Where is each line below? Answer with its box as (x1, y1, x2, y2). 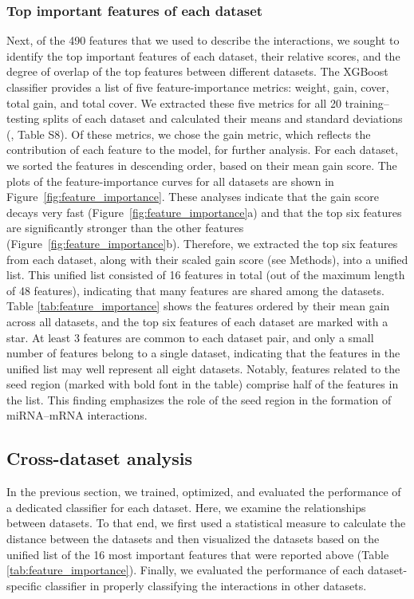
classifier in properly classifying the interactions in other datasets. (45, 577, 367, 593)
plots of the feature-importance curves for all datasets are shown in (6, 172, 334, 189)
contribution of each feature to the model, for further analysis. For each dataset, (6, 141, 399, 158)
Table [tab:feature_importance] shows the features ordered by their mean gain (6, 298, 390, 314)
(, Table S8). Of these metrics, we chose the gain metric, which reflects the (6, 125, 371, 142)
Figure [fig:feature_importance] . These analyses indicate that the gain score (6, 188, 379, 205)
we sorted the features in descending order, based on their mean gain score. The (6, 156, 397, 173)
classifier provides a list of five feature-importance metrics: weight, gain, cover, (6, 79, 389, 95)
